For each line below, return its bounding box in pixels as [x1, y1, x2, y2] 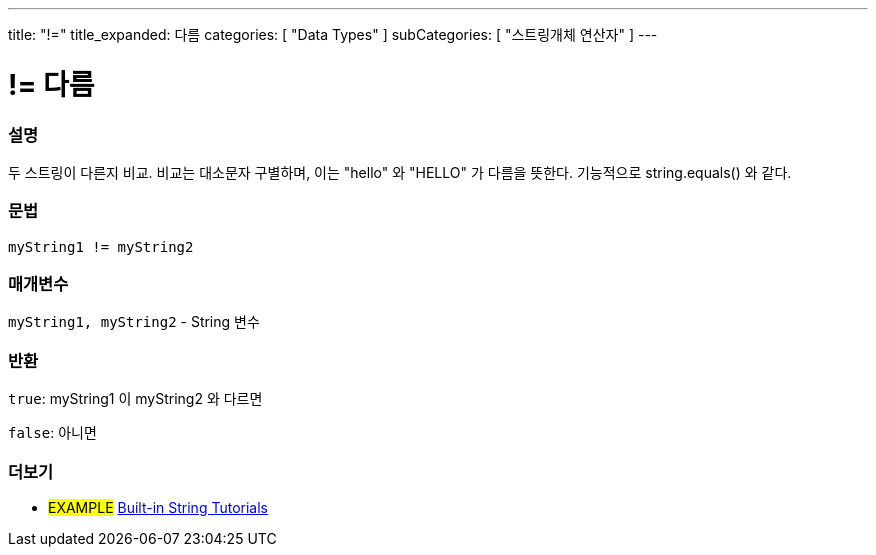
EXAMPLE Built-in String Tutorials [48, 498, 268, 516]
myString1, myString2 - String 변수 [8, 313, 260, 331]
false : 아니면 [8, 424, 97, 442]
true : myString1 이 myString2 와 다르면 [8, 390, 263, 408]
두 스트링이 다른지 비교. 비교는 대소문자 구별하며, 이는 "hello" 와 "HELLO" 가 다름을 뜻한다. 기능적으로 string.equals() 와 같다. [8, 163, 792, 181]
